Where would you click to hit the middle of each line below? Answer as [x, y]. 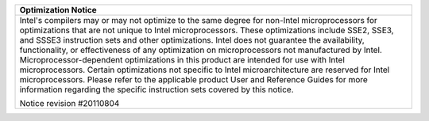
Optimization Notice [58, 10]
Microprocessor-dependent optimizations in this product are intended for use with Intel [182, 60]
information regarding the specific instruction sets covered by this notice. [157, 89]
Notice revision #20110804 [70, 103]
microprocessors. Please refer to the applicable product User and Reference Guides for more [194, 79]
